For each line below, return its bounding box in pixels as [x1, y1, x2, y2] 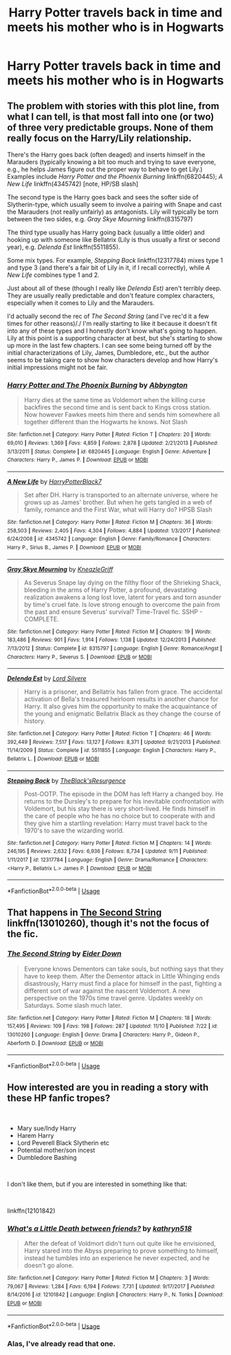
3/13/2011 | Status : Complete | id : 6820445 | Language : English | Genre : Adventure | [7, 448, 211, 455]
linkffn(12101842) [7, 1207, 56, 1215]
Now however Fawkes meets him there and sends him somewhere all [23, 410, 220, 419]
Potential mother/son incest [16, 1146, 96, 1154]
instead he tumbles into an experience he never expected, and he [23, 1254, 210, 1262]
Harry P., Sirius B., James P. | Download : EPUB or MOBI [7, 544, 142, 551]
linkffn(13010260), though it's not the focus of [7, 918, 210, 929]
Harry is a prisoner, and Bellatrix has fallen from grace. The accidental [23, 687, 223, 696]
